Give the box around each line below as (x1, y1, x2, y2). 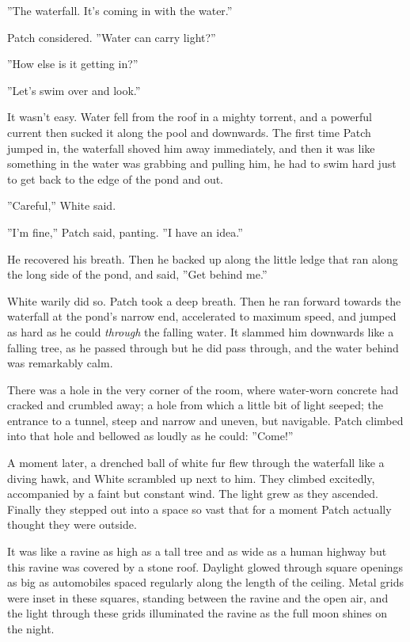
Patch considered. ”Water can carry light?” (7, 28, 216, 45)
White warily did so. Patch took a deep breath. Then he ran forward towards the (7, 292, 401, 309)
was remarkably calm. (7, 355, 113, 371)
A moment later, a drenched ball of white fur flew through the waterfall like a (7, 454, 385, 471)
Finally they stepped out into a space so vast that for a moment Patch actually (7, 500, 392, 517)
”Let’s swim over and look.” (7, 82, 141, 98)
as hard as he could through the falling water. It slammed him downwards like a (7, 323, 394, 340)
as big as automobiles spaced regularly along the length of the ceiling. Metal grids (7, 574, 404, 591)
